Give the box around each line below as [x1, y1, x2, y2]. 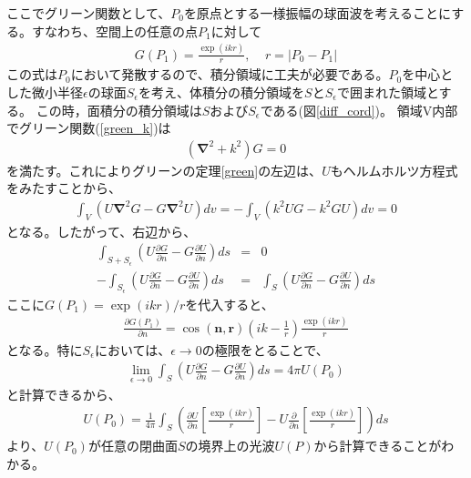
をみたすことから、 [6, 178, 121, 198]
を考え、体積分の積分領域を [138, 82, 305, 101]
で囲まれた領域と [337, 82, 439, 101]
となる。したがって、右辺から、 [6, 221, 197, 240]
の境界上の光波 [185, 436, 275, 455]
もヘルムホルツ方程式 [330, 160, 458, 179]
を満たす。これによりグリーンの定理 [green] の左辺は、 [6, 160, 323, 179]
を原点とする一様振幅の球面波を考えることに [183, 4, 452, 22]
